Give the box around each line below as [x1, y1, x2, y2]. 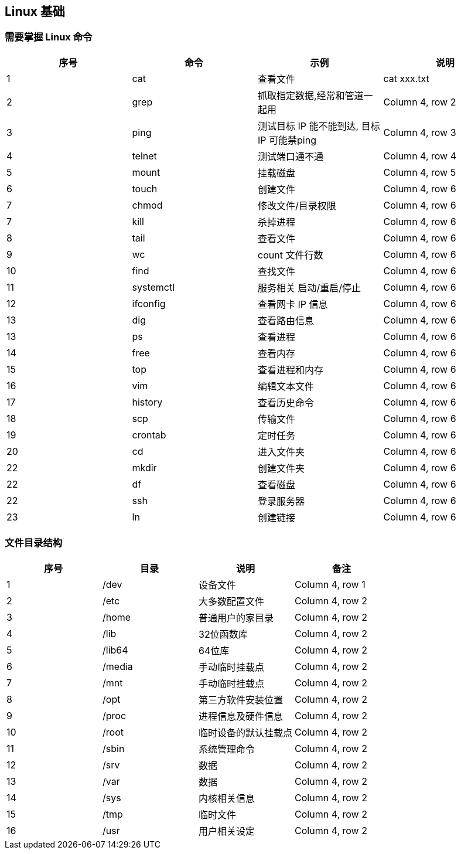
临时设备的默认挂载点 [199, 726, 293, 739]
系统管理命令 [199, 743, 255, 755]
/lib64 [103, 644, 128, 656]
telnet [132, 149, 157, 162]
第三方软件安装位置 [199, 693, 284, 706]
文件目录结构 [5, 537, 63, 549]
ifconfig [132, 297, 166, 309]
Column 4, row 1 [295, 578, 366, 590]
